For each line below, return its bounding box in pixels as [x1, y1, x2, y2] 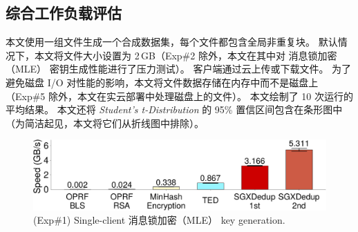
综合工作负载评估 [6, 2, 122, 23]
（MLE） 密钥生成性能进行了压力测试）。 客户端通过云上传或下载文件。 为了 [6, 61, 352, 76]
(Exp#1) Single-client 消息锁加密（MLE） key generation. [33, 213, 285, 227]
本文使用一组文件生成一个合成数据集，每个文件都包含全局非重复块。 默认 [6, 35, 338, 49]
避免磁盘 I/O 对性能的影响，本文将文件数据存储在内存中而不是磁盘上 [6, 75, 319, 89]
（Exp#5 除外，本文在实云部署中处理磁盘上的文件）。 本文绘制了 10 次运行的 [6, 88, 354, 103]
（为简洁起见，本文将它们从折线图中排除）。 [6, 115, 204, 130]
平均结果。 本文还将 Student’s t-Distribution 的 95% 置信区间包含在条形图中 [6, 102, 343, 117]
